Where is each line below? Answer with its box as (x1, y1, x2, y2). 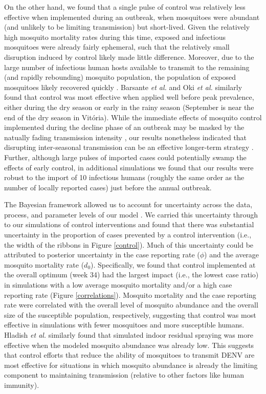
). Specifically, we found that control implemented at (91, 259, 256, 270)
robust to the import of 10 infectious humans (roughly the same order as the (4, 172, 245, 183)
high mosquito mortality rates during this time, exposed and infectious (4, 31, 226, 42)
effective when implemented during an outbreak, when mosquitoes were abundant (4, 11, 260, 22)
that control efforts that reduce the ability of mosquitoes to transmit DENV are (4, 349, 255, 360)
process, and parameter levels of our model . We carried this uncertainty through (4, 209, 258, 220)
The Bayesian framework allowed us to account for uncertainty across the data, (4, 199, 253, 210)
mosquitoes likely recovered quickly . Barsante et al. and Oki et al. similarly (4, 81, 242, 92)
